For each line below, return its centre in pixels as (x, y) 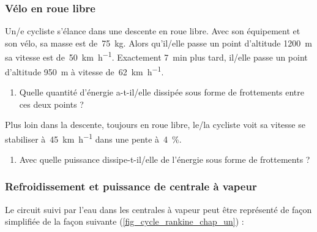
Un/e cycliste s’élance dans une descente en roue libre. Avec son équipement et (153, 31)
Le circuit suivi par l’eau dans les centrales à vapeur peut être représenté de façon (158, 209)
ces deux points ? (51, 104)
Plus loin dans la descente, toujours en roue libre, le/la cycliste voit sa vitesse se (155, 125)
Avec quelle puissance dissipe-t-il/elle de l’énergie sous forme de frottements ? (165, 159)
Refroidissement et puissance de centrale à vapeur (131, 186)
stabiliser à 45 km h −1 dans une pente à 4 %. (93, 138)
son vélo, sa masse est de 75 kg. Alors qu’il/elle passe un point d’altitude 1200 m (158, 43)
